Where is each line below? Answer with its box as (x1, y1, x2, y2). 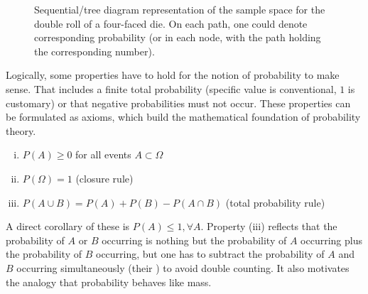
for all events (75, 147, 131, 162)
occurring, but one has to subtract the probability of (95, 246, 325, 261)
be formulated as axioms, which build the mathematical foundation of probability (6, 109, 361, 124)
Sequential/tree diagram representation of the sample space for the (34, 2, 325, 16)
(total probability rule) (225, 195, 325, 209)
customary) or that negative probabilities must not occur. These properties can (6, 95, 351, 110)
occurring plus (301, 232, 362, 247)
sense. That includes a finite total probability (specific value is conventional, (6, 81, 337, 96)
